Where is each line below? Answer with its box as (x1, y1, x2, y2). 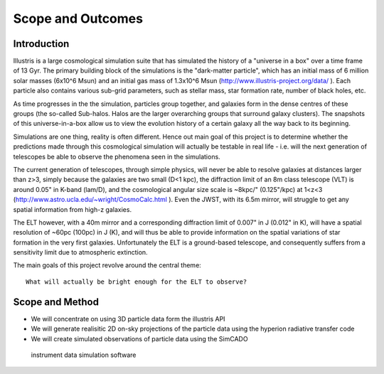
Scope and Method (13, 296, 100, 308)
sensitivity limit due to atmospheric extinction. (13, 248, 149, 257)
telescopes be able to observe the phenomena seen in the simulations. (13, 152, 220, 161)
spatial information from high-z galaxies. (13, 205, 132, 213)
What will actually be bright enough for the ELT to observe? (26, 277, 247, 286)
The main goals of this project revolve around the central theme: (13, 261, 202, 269)
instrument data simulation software (31, 351, 137, 359)
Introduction (13, 38, 70, 50)
